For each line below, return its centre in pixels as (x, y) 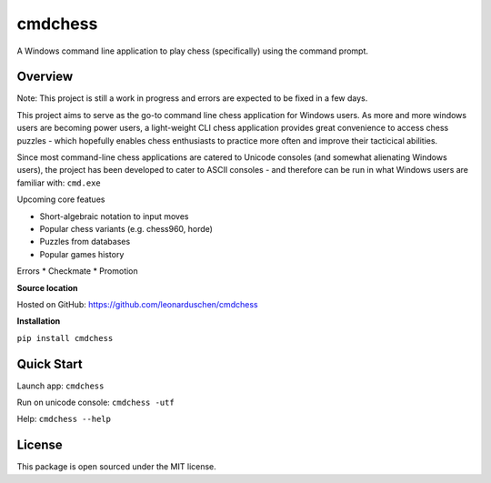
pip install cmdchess (65, 338)
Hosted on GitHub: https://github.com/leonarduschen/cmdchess (137, 304)
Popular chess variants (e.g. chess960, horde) (126, 228)
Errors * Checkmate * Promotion (77, 271)
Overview (45, 77)
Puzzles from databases (85, 242)
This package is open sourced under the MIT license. (117, 467)
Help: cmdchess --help (64, 419)
